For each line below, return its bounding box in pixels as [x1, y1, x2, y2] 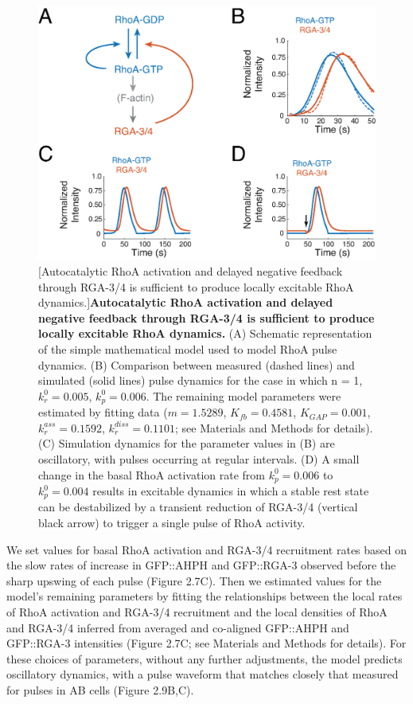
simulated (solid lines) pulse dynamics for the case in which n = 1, [38, 372, 363, 389]
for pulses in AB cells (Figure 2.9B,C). [6, 682, 194, 698]
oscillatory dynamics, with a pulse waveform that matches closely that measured [6, 666, 399, 682]
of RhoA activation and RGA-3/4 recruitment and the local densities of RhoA [6, 604, 388, 620]
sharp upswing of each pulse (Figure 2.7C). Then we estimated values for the [6, 572, 382, 589]
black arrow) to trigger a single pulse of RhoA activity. [38, 514, 306, 531]
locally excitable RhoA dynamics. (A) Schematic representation [38, 325, 372, 342]
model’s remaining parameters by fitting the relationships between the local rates [6, 588, 403, 604]
